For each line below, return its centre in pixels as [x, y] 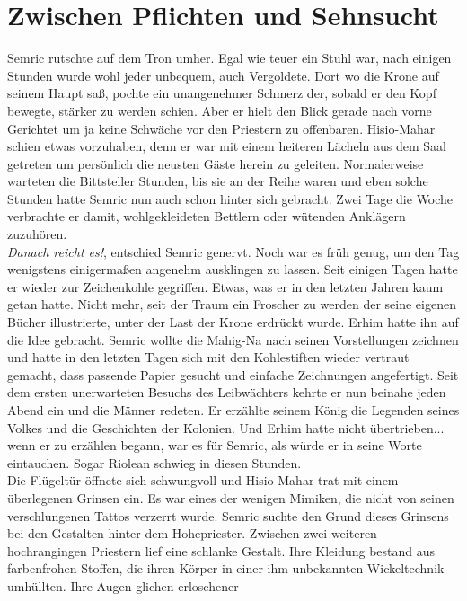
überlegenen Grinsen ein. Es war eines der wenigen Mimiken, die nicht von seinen [231, 497]
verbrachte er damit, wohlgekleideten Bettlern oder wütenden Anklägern [207, 216]
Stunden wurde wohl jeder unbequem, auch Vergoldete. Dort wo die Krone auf [223, 75]
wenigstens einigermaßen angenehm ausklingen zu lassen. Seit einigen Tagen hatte [233, 269]
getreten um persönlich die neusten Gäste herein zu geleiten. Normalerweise [216, 163]
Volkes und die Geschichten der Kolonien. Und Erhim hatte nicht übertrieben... [226, 427]
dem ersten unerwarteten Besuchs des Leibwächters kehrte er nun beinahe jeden [227, 392]
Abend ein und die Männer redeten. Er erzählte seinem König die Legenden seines [233, 410]
